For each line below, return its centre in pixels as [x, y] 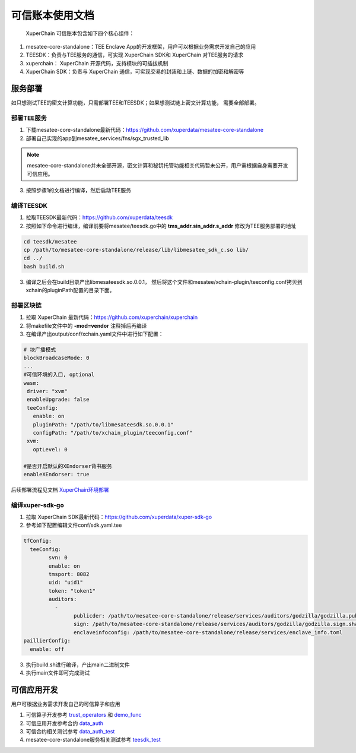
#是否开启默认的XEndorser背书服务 [68, 466]
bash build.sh [44, 266]
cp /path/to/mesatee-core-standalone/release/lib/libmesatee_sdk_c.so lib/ [136, 250]
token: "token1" [72, 591]
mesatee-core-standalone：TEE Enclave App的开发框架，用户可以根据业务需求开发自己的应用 [141, 46]
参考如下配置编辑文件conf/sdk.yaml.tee [74, 525]
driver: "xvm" [47, 391]
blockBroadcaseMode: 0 [56, 358]
